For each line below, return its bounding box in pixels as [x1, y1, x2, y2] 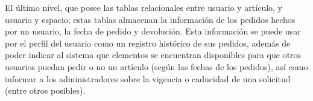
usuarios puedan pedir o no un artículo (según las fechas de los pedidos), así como [5, 60, 308, 73]
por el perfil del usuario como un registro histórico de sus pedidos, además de [5, 36, 291, 49]
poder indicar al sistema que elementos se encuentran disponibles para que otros [5, 48, 302, 61]
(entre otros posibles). [5, 84, 86, 97]
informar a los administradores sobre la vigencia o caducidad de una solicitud [5, 72, 291, 85]
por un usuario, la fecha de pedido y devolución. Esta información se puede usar [5, 25, 301, 37]
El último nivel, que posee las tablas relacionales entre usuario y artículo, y [5, 1, 283, 13]
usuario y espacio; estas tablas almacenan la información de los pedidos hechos [5, 13, 296, 25]
